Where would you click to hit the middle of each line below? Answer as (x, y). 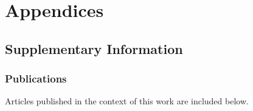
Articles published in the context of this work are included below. (127, 101)
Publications (36, 79)
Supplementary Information (94, 48)
